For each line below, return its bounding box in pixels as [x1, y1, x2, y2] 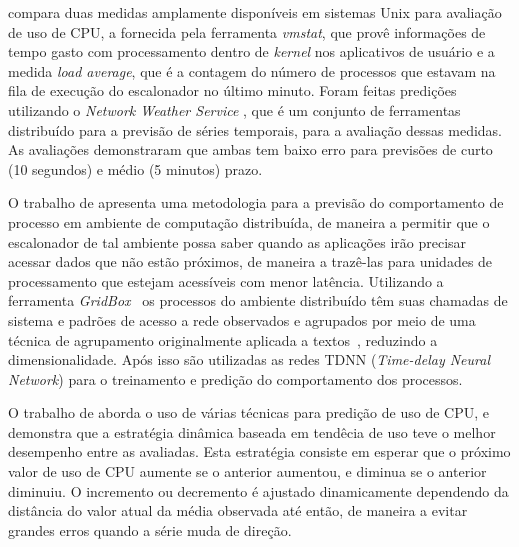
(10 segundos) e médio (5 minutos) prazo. [8, 158, 263, 179]
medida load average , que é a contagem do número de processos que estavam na [8, 60, 496, 81]
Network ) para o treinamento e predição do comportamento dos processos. [8, 368, 463, 389]
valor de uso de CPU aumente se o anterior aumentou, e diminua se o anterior [8, 461, 487, 482]
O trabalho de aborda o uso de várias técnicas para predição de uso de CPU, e [8, 402, 489, 423]
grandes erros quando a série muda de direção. [8, 519, 292, 540]
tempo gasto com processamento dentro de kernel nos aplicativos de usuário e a [8, 41, 495, 62]
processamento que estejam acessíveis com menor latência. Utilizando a [8, 270, 444, 291]
